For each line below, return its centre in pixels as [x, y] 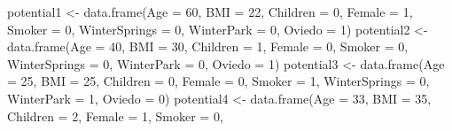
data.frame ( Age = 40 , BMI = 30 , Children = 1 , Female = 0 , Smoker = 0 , [208, 46]
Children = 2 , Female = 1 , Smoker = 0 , [115, 116]
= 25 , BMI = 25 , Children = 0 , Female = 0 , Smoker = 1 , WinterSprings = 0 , [218, 81]
